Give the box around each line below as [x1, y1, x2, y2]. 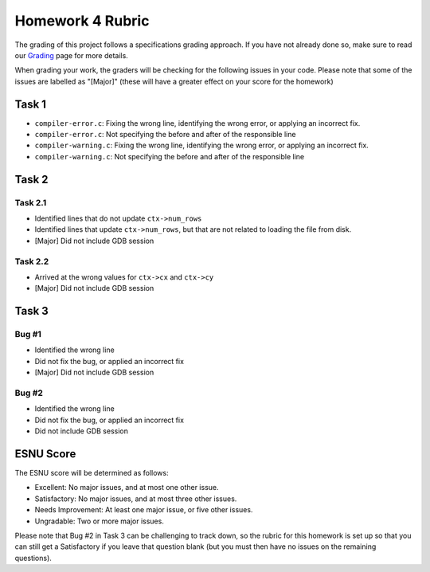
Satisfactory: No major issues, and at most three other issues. [34, 494, 237, 503]
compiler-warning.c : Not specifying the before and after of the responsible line [34, 151, 305, 161]
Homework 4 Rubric [14, 12, 150, 29]
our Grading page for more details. [14, 50, 129, 60]
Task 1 [14, 97, 47, 111]
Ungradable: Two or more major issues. [34, 516, 165, 526]
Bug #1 [14, 329, 41, 340]
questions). [14, 553, 52, 562]
